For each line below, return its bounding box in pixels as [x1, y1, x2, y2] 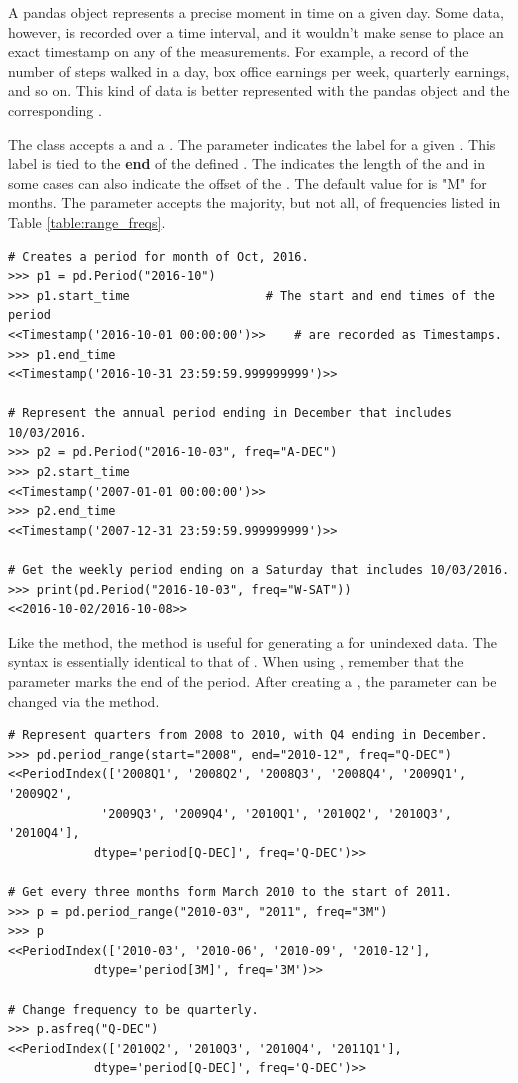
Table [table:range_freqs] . [8, 211, 166, 232]
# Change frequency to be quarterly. [8, 1002, 259, 1017]
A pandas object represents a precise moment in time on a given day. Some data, [8, 2, 504, 22]
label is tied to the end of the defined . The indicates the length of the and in [8, 153, 485, 174]
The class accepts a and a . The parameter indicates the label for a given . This [8, 133, 496, 154]
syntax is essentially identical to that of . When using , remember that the [8, 651, 464, 672]
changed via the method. [8, 690, 160, 711]
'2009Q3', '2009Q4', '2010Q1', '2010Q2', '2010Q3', [101, 806, 452, 821]
